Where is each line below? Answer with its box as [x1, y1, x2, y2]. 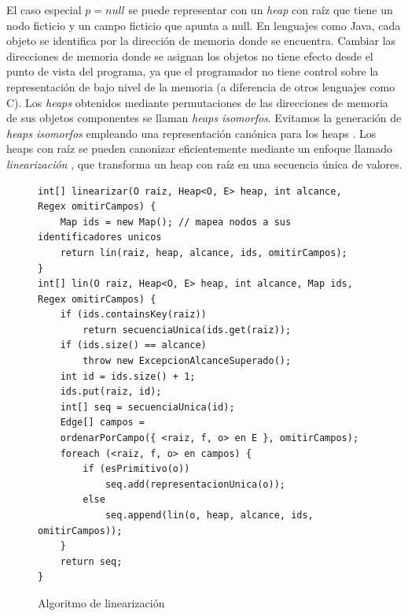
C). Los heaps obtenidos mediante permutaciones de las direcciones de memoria [6, 94, 388, 110]
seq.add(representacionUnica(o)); [105, 478, 285, 490]
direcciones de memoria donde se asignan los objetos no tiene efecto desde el [6, 47, 373, 64]
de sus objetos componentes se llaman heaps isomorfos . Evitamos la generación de [6, 109, 402, 126]
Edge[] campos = [60, 417, 145, 429]
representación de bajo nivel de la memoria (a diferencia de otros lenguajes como [6, 78, 395, 95]
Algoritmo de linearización [38, 594, 165, 610]
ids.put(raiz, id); [60, 386, 162, 398]
